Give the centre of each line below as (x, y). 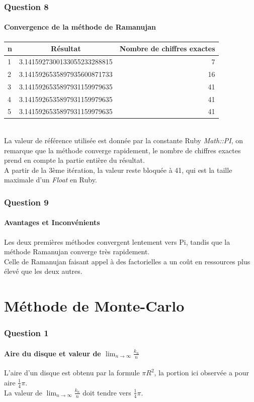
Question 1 (26, 333)
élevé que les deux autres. (43, 271)
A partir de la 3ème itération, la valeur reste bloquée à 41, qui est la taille (118, 170)
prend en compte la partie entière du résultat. (74, 160)
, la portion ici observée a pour (202, 373)
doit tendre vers (107, 392)
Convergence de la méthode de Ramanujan (80, 27)
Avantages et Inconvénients (52, 222)
